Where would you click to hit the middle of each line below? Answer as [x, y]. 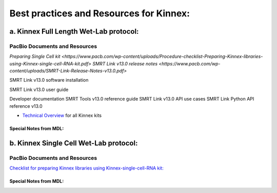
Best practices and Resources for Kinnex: [100, 13]
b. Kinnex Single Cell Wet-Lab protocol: [74, 143]
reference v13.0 [26, 106]
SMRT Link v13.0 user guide [39, 89]
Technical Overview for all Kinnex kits [62, 115]
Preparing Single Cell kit [35, 57]
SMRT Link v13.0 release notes [125, 63]
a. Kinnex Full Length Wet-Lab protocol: [74, 31]
